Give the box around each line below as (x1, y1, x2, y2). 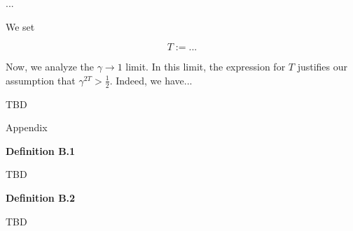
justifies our (297, 59, 348, 74)
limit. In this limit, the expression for (125, 59, 286, 74)
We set (6, 19, 35, 33)
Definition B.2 (6, 190, 76, 204)
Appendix (6, 120, 48, 135)
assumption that (6, 73, 76, 87)
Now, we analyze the (6, 59, 94, 74)
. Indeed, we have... (109, 73, 193, 87)
